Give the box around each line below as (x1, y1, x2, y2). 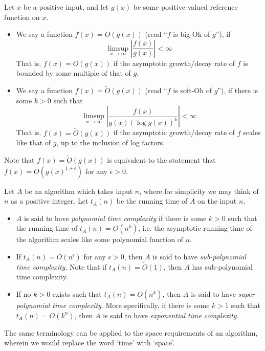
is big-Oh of (173, 29, 210, 39)
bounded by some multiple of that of (16, 68, 131, 78)
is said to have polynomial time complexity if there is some (24, 212, 207, 223)
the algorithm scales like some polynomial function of (16, 234, 183, 245)
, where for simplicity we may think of (139, 185, 259, 196)
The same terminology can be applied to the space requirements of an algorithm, (4, 327, 258, 338)
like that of (16, 137, 51, 148)
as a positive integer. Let (11, 195, 89, 206)
